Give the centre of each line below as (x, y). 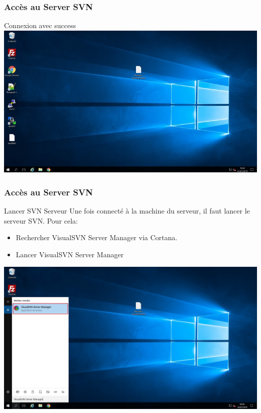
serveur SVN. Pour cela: (41, 220)
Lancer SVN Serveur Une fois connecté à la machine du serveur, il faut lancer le (127, 211)
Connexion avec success (40, 25)
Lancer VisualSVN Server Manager (70, 254)
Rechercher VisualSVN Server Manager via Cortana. (97, 237)
